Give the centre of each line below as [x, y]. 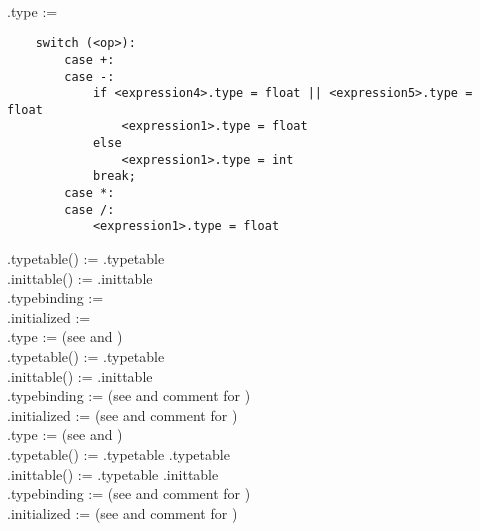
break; [114, 176]
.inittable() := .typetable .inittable [113, 473]
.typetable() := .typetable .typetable [118, 454]
